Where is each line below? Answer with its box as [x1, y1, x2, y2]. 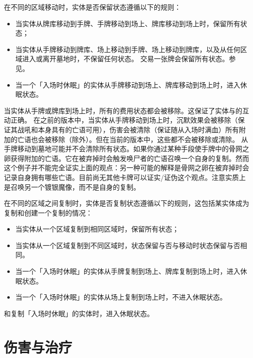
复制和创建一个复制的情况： [4, 207, 92, 217]
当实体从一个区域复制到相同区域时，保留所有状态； [15, 224, 179, 234]
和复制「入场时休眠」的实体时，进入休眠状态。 [4, 308, 154, 318]
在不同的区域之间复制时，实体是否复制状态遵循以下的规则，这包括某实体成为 [4, 198, 249, 208]
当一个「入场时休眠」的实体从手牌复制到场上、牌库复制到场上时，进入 [15, 266, 240, 276]
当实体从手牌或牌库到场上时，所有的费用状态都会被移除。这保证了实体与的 [4, 105, 242, 115]
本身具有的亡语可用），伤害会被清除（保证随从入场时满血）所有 [37, 124, 239, 134]
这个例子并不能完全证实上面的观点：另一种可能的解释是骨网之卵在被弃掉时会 [4, 162, 249, 173]
